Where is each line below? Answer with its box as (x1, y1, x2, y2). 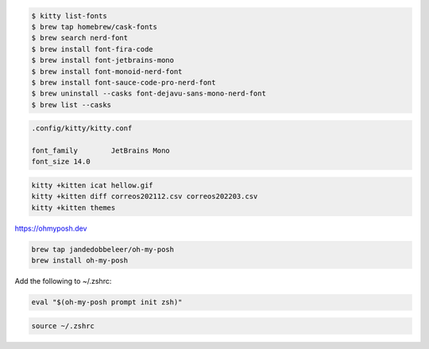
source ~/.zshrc (31, 321, 95, 330)
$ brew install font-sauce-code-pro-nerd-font (31, 78, 216, 87)
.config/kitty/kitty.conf (31, 124, 133, 133)
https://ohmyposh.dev (14, 223, 87, 233)
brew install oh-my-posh (31, 256, 129, 266)
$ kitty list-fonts (31, 11, 107, 20)
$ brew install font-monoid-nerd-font (31, 67, 183, 76)
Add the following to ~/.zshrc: (14, 277, 112, 286)
